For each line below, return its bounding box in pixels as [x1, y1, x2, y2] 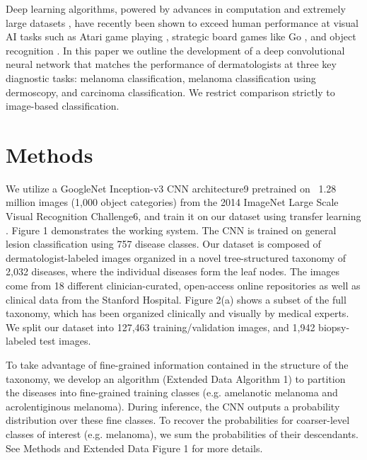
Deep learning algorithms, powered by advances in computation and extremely [6, 1, 346, 16]
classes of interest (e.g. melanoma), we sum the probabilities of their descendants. [6, 426, 359, 441]
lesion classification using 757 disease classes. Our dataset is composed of [6, 236, 321, 251]
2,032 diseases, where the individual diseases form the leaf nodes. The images [6, 264, 339, 279]
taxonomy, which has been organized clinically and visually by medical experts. [6, 306, 349, 321]
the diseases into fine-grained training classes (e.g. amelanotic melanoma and [6, 385, 338, 400]
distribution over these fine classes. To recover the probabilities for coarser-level [6, 413, 350, 427]
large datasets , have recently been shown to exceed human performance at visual [6, 15, 359, 30]
